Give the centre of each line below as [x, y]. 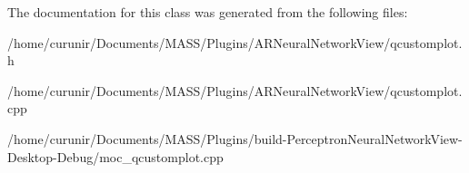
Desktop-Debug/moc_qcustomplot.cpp [115, 156]
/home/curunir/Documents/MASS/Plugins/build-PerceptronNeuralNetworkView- [235, 138]
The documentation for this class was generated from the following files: [208, 12]
